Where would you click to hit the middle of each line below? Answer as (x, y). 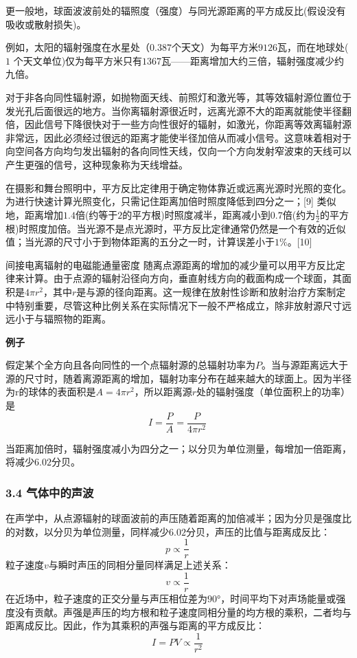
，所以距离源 (163, 392)
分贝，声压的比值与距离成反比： (258, 531)
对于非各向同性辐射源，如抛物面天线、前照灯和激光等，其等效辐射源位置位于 (178, 97)
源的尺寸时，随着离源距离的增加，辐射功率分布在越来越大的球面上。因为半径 (178, 378)
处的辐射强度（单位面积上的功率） (273, 392)
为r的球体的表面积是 (51, 392)
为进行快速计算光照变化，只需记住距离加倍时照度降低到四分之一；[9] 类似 (171, 201)
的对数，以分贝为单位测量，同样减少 (87, 531)
